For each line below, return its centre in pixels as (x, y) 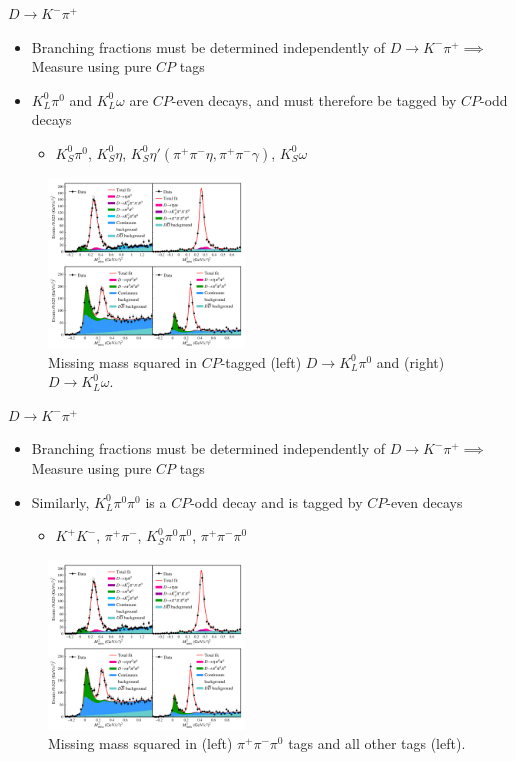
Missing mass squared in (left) (140, 743)
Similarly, (60, 501)
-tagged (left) (261, 361)
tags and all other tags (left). (377, 743)
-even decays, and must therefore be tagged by (314, 99)
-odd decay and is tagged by (276, 501)
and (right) (410, 361)
